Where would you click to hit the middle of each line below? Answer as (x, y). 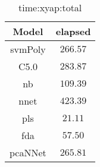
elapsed (73, 31)
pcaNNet (28, 152)
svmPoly (28, 49)
